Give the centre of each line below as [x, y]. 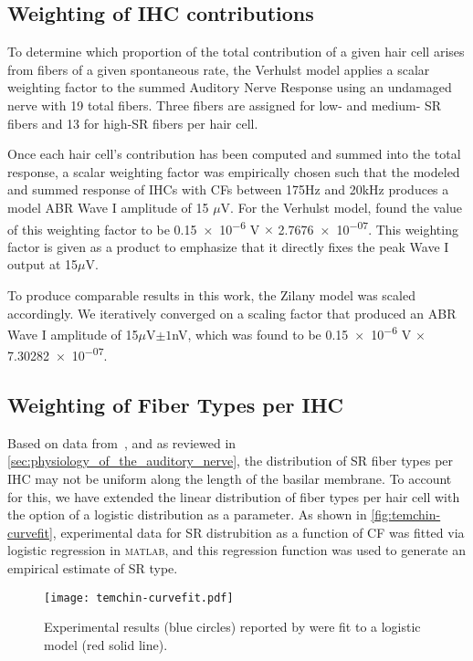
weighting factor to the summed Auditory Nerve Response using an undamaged [230, 87]
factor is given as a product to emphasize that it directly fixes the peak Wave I [228, 246]
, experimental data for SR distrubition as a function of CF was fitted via [258, 532]
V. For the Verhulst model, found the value [342, 207]
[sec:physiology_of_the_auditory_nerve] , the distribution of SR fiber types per [231, 461]
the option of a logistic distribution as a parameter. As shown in [187, 514]
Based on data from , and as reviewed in [122, 442]
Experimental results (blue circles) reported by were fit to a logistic [232, 627]
